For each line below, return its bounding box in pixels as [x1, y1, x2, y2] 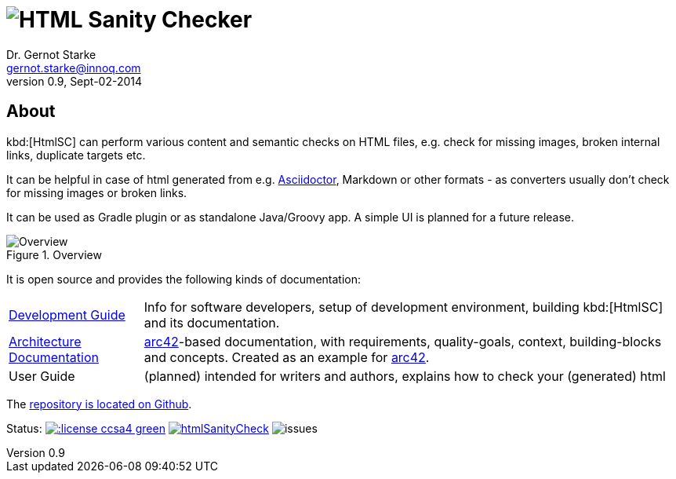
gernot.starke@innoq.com [6, 60, 141, 75]
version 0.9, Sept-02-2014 [6, 74, 143, 88]
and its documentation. [144, 314, 280, 331]
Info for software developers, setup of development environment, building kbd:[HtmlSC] [144, 298, 663, 315]
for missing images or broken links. [6, 185, 187, 199]
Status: [6, 421, 42, 435]
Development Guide [9, 306, 125, 323]
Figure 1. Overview [6, 247, 102, 261]
